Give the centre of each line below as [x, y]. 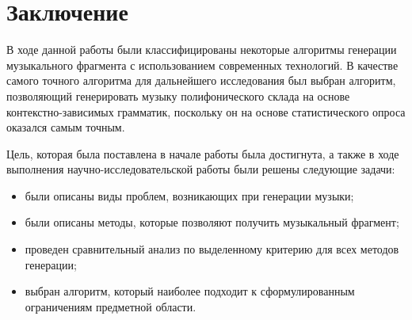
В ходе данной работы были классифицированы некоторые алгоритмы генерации [202, 50]
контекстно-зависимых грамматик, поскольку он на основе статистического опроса [206, 111]
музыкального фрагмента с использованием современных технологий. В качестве [202, 65]
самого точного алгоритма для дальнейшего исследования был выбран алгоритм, [201, 80]
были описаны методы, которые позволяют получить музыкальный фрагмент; [212, 222]
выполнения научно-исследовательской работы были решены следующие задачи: [201, 169]
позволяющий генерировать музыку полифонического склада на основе [178, 95]
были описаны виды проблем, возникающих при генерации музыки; [189, 195]
